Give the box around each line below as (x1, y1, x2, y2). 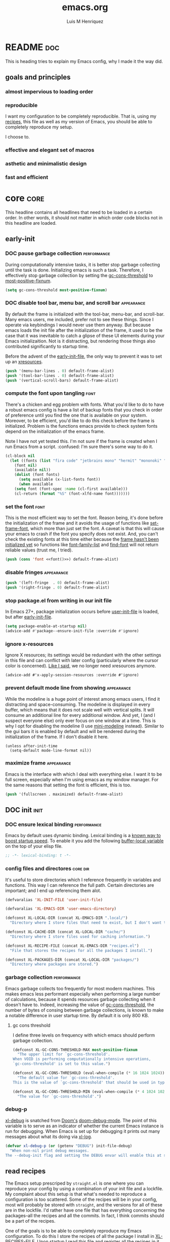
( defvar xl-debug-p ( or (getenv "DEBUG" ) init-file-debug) (5, 1143, 133, 1148)
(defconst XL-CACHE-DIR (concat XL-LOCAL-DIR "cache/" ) (5, 929, 125, 935)
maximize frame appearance (5, 760, 71, 767)
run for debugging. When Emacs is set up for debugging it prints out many (5, 1128, 160, 1134)
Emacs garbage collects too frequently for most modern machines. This (5, 985, 155, 991)
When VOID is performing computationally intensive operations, (12, 1057, 151, 1062)
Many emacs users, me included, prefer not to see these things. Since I (5, 316, 154, 322)
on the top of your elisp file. (5, 843, 63, 849)
